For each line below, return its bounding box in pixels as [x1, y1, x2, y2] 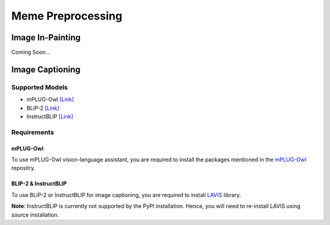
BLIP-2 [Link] [26, 104, 60, 112]
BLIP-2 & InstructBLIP [11, 180, 67, 187]
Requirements [11, 128, 54, 137]
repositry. [11, 165, 36, 172]
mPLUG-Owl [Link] [26, 96, 75, 103]
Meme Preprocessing [11, 9, 122, 23]
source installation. [11, 211, 59, 218]
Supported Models [11, 83, 68, 91]
